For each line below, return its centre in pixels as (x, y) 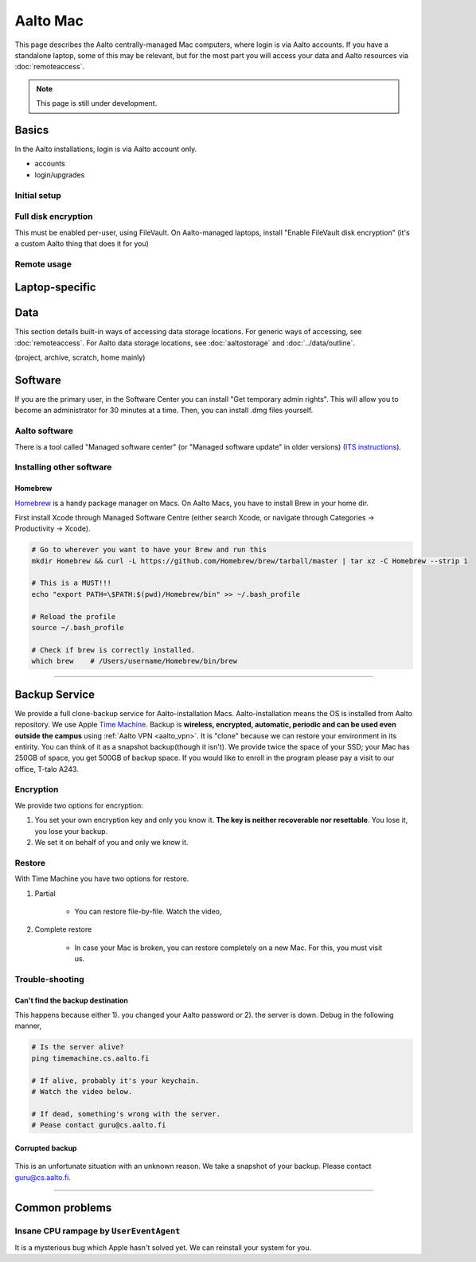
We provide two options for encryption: (79, 805)
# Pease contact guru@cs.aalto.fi (99, 1125)
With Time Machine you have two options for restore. (102, 878)
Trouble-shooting (49, 979)
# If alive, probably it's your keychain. (115, 1081)
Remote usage (43, 264)
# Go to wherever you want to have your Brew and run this (149, 550)
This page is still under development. (97, 103)
